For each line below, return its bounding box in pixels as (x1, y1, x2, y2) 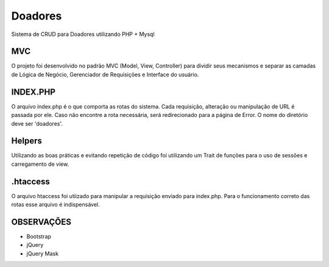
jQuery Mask (26, 250, 59, 257)
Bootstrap (26, 233, 52, 240)
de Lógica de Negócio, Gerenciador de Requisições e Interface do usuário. (11, 71, 199, 78)
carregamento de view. (11, 160, 69, 168)
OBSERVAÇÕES (11, 216, 71, 227)
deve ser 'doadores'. (11, 119, 63, 127)
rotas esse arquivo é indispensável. (11, 201, 100, 208)
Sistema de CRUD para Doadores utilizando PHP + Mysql (11, 30, 155, 38)
